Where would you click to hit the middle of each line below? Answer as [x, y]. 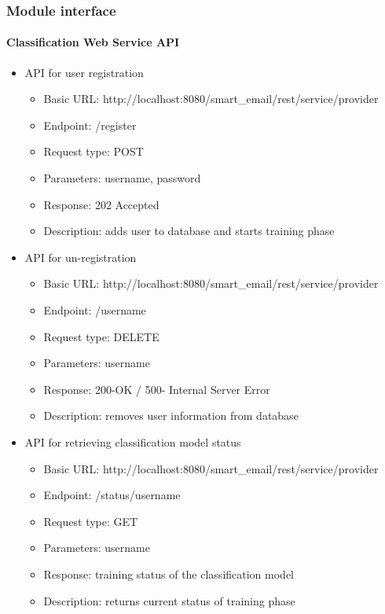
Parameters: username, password [122, 178]
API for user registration [84, 72]
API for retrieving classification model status [133, 441]
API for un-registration [81, 257]
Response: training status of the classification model [169, 574]
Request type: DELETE [101, 336]
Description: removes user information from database [171, 415]
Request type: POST [93, 151]
